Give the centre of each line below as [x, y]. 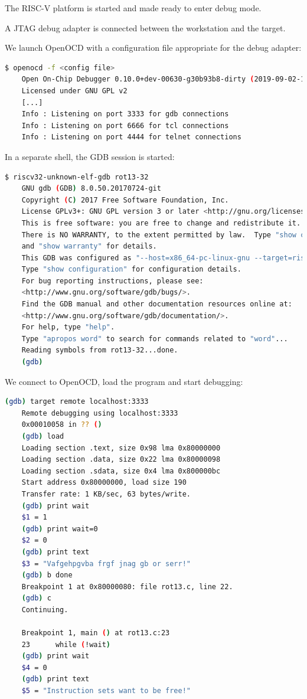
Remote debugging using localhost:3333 [100, 413]
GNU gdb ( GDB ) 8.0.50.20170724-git [91, 189]
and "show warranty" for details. [89, 246]
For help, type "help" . [68, 327]
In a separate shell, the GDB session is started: [90, 156]
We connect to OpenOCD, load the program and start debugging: [124, 381]
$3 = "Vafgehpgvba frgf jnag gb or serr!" [106, 564]
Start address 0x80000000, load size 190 [104, 483]
